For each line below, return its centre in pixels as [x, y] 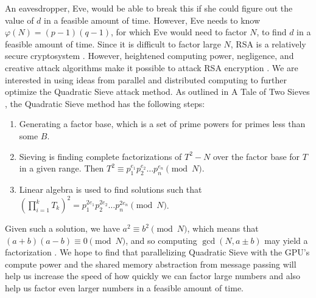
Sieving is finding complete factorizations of [100, 156]
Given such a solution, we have [62, 228]
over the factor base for [256, 156]
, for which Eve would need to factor [179, 32]
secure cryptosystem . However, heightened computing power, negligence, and [149, 56]
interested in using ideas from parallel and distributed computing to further [146, 79]
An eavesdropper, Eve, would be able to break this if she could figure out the [149, 8]
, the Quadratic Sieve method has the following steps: [105, 103]
